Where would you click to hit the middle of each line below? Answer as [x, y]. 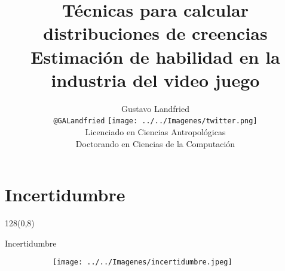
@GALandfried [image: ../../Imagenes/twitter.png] [155, 121]
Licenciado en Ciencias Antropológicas [155, 131]
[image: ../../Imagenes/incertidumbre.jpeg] [142, 262]
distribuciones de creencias [155, 33]
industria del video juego [155, 80]
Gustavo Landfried [155, 108]
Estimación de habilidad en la [155, 56]
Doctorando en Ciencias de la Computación [155, 143]
